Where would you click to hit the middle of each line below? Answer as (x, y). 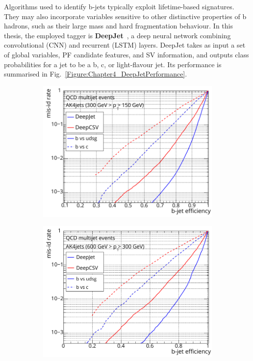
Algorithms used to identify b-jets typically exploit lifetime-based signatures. (119, 6)
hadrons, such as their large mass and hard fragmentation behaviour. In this (119, 26)
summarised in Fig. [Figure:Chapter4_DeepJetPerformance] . (96, 74)
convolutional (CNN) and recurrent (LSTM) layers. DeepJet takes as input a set (125, 45)
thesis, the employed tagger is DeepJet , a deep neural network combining (117, 35)
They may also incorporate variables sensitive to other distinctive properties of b (125, 16)
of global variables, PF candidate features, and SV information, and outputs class (126, 54)
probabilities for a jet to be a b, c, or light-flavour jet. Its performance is (113, 64)
